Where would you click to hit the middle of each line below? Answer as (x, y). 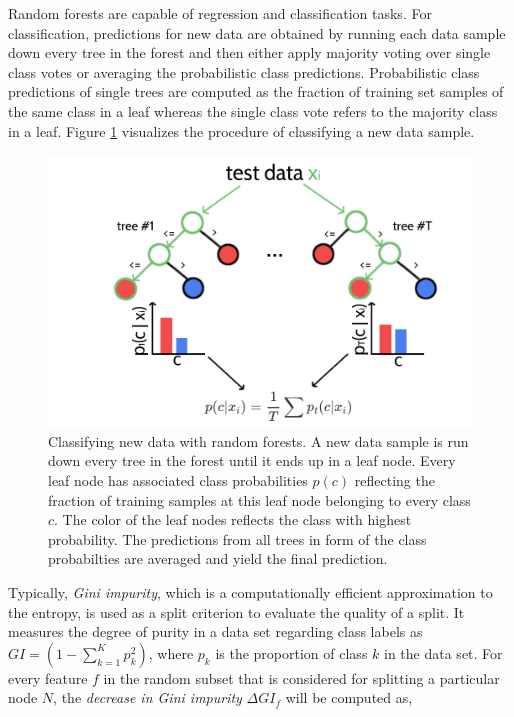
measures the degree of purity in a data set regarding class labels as (215, 631)
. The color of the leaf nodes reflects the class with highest (233, 519)
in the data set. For (443, 652)
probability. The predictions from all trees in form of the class (237, 538)
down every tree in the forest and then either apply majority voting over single (249, 52)
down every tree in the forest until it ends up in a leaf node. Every (252, 460)
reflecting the (394, 479)
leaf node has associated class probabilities (178, 479)
